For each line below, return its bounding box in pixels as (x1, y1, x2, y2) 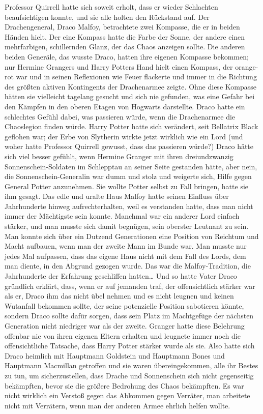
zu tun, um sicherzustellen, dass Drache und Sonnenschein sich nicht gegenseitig (5, 370, 254, 380)
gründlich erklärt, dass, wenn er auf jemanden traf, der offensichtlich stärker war (5, 280, 255, 291)
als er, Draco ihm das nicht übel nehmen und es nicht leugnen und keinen (5, 290, 234, 301)
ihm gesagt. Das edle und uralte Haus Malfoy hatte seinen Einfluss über (5, 191, 229, 201)
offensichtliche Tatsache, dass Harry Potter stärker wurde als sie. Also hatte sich (5, 340, 255, 351)
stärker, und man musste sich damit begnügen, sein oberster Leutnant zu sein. (5, 221, 249, 231)
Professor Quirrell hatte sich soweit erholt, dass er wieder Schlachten (5, 2, 218, 12)
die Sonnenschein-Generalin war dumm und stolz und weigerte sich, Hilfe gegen (5, 171, 252, 182)
